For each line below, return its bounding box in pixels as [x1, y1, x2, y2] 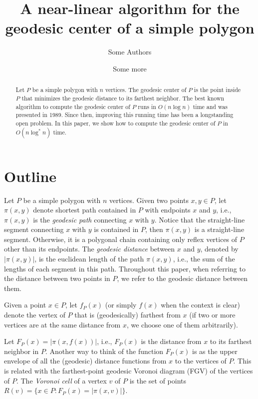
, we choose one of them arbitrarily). [126, 319, 238, 329]
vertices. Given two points [109, 194, 189, 205]
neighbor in [4, 345, 39, 356]
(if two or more [189, 309, 236, 320]
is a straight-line [194, 224, 245, 234]
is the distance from [141, 336, 202, 346]
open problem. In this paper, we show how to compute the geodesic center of [15, 118, 216, 127]
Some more [113, 63, 147, 73]
